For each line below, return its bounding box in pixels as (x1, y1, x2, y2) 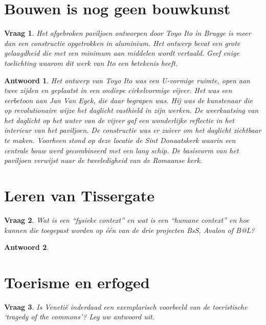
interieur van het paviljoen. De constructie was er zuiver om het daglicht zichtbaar (4, 125, 261, 135)
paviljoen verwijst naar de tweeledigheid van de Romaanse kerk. (4, 155, 203, 166)
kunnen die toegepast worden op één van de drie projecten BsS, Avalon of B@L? (4, 224, 255, 235)
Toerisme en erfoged (4, 271, 150, 292)
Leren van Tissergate (4, 185, 155, 206)
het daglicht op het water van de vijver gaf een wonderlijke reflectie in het (4, 114, 234, 125)
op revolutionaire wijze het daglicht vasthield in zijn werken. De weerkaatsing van (4, 105, 259, 115)
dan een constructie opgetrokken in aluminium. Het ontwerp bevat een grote (4, 37, 240, 48)
